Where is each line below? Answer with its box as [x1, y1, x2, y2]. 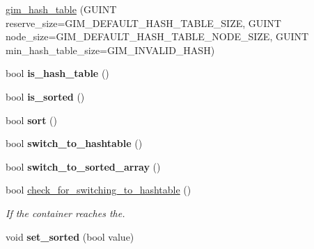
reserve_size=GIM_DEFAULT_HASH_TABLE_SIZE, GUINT [6, 15, 281, 30]
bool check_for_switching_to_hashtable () [6, 182, 191, 197]
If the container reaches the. [6, 205, 125, 220]
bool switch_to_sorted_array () [6, 159, 161, 173]
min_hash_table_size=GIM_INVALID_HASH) [6, 42, 215, 57]
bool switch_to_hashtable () [6, 136, 143, 151]
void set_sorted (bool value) [6, 229, 134, 243]
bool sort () [6, 112, 57, 127]
